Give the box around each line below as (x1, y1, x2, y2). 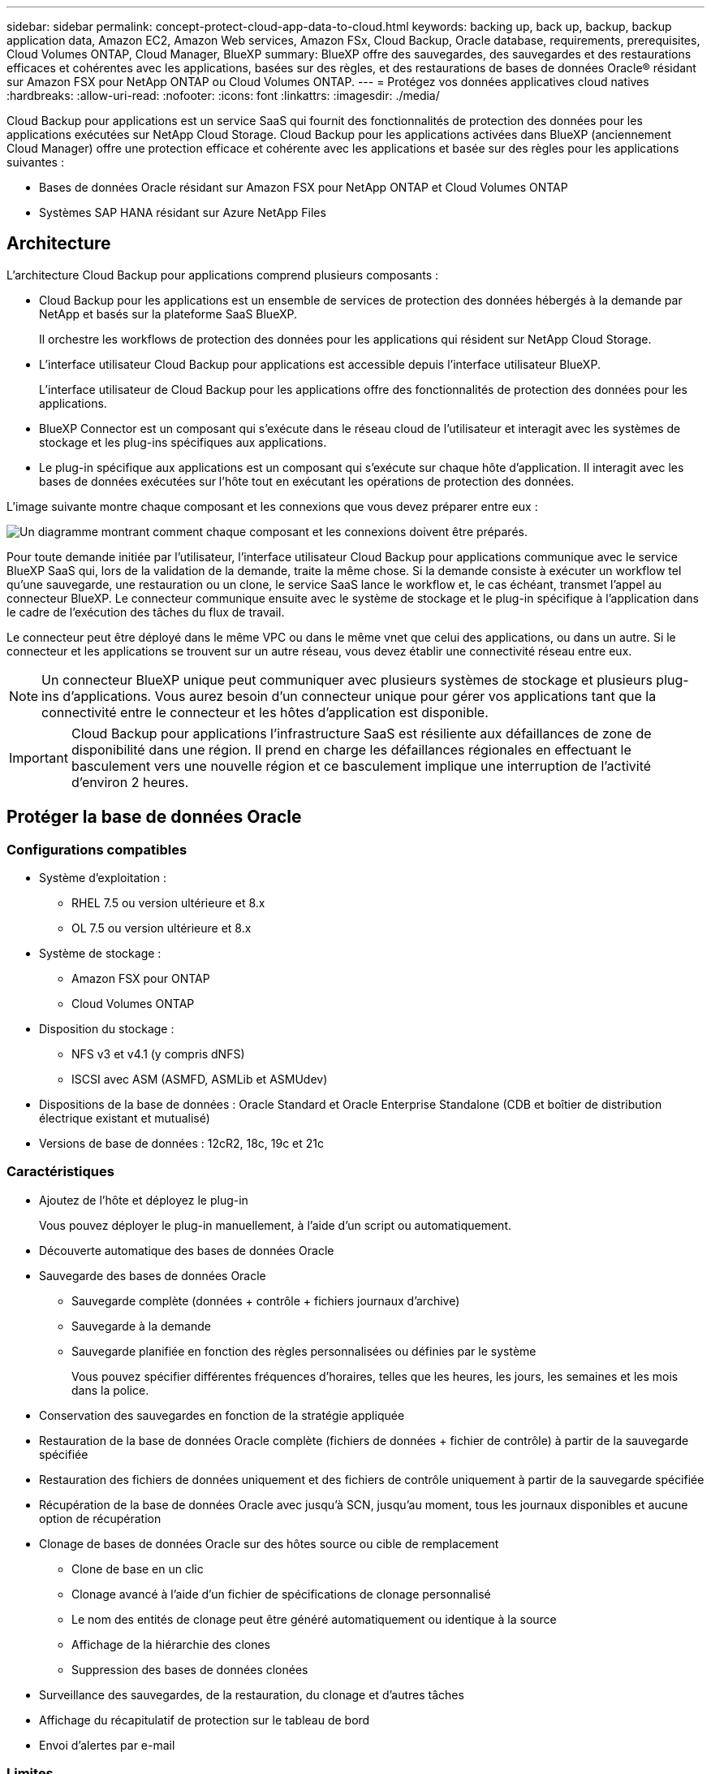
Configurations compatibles (6, 841, 187, 858)
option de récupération (39, 1511, 162, 1525)
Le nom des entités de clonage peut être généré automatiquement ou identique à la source (71, 1612, 557, 1626)
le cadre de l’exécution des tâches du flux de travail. (6, 604, 285, 619)
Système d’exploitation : (39, 871, 166, 885)
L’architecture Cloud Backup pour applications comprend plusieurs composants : (6, 267, 439, 282)
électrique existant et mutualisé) (39, 1111, 210, 1126)
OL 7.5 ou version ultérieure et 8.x (71, 921, 252, 936)
